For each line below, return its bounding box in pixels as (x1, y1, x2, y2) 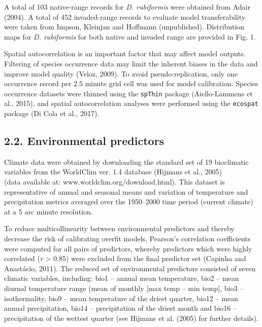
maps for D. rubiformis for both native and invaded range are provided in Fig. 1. (4, 31, 256, 42)
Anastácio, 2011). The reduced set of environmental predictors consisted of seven (4, 263, 256, 273)
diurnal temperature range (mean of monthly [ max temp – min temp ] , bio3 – (4, 282, 244, 293)
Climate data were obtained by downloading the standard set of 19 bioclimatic (4, 156, 249, 167)
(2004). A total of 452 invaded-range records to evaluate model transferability (4, 11, 246, 22)
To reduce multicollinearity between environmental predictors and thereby (4, 223, 235, 234)
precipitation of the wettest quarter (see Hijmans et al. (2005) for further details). (4, 312, 259, 323)
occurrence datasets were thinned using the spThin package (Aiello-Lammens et (4, 88, 253, 98)
